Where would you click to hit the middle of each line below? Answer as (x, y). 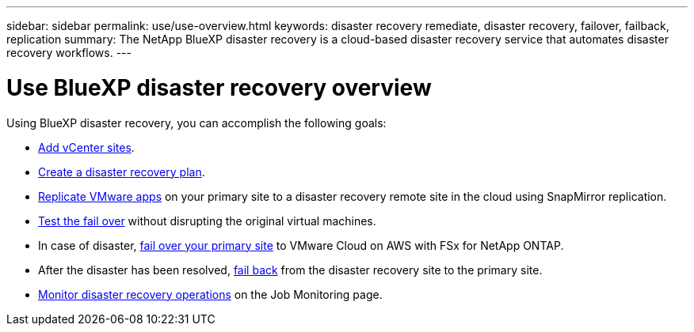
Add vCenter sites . (86, 147)
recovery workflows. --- (69, 53)
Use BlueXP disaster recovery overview (219, 87)
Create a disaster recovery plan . (122, 172)
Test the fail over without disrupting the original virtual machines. (207, 221)
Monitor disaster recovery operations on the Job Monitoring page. (210, 294)
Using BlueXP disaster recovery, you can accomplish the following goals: (196, 123)
